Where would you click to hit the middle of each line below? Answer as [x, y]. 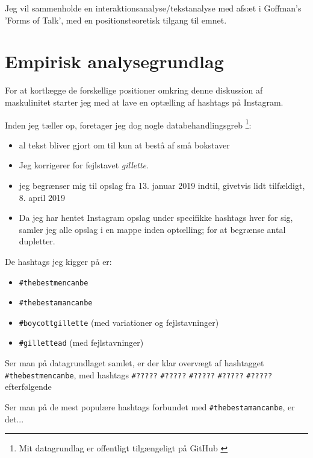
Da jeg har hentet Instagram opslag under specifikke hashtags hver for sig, [156, 218]
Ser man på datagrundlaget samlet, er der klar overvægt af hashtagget [135, 363]
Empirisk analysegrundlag [114, 61]
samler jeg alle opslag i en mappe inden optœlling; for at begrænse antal [152, 229]
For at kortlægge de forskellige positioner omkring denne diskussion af [134, 90]
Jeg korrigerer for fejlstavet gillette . [84, 165]
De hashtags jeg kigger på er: [58, 261]
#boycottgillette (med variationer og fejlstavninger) [119, 322]
